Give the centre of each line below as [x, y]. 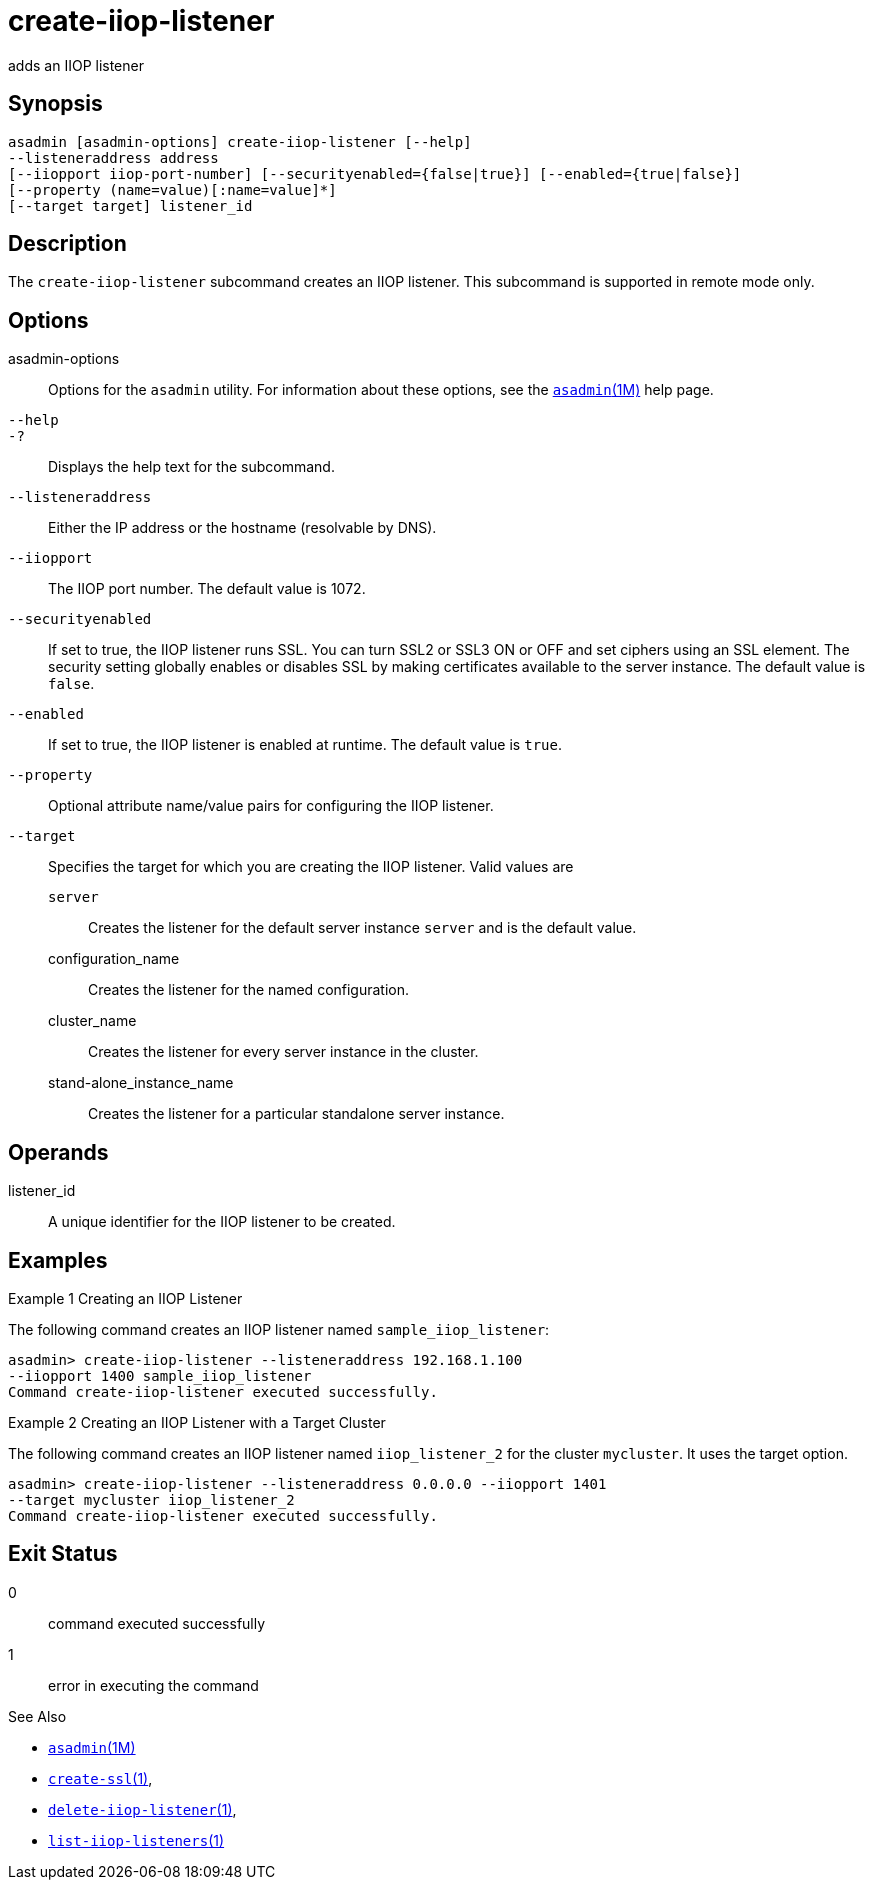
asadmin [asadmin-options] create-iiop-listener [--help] [240, 141]
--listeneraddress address [113, 157]
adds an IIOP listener [76, 65]
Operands [58, 1152]
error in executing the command [153, 1685]
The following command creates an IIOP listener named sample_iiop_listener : [279, 1329]
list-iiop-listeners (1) [136, 1840]
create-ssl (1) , [100, 1778]
